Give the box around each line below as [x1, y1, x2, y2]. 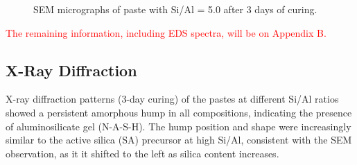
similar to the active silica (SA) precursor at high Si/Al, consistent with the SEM [6, 132, 352, 147]
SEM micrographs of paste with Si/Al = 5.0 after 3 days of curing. [33, 2, 317, 16]
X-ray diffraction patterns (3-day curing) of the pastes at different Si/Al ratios [6, 92, 339, 106]
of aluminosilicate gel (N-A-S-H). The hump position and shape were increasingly [6, 119, 351, 133]
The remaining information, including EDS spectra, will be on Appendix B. [6, 25, 326, 40]
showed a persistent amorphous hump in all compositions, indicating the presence [6, 105, 352, 119]
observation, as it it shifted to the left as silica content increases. [6, 146, 279, 160]
